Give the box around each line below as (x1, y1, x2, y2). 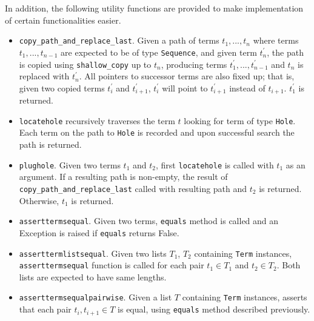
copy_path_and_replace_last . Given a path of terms (19, 34, 219, 47)
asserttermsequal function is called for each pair (19, 259, 204, 271)
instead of (229, 81, 266, 94)
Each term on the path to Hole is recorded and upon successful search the (19, 126, 295, 139)
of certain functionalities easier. (5, 13, 121, 26)
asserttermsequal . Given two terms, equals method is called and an (19, 214, 279, 227)
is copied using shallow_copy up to (19, 58, 152, 70)
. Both (276, 259, 301, 271)
